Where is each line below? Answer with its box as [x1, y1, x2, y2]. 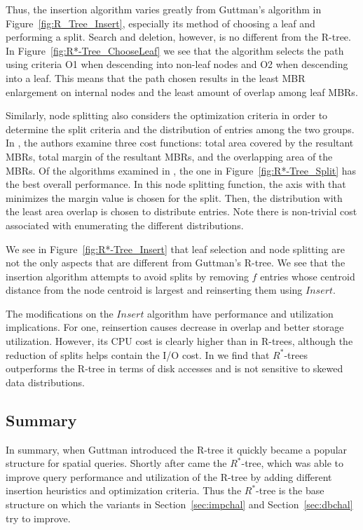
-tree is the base [256, 483, 324, 498]
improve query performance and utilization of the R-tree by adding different [6, 469, 332, 484]
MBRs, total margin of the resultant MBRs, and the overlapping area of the [6, 149, 333, 163]
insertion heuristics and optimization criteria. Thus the [6, 483, 242, 498]
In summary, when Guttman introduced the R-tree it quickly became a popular [6, 442, 348, 456]
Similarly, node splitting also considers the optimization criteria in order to [6, 108, 328, 123]
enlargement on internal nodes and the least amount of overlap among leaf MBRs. [6, 84, 358, 99]
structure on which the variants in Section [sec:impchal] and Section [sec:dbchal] [6, 497, 353, 512]
